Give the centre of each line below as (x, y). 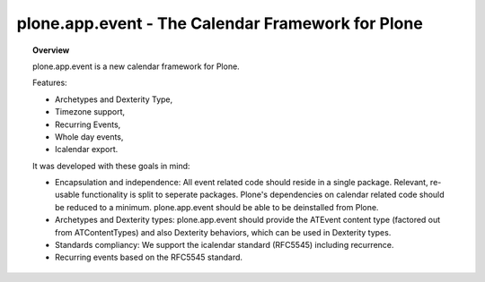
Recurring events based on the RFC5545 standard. (149, 257)
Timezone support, (90, 112)
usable (67, 195)
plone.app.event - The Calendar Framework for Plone (220, 23)
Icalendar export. (87, 150)
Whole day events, (89, 137)
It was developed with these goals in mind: (111, 166)
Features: (50, 83)
